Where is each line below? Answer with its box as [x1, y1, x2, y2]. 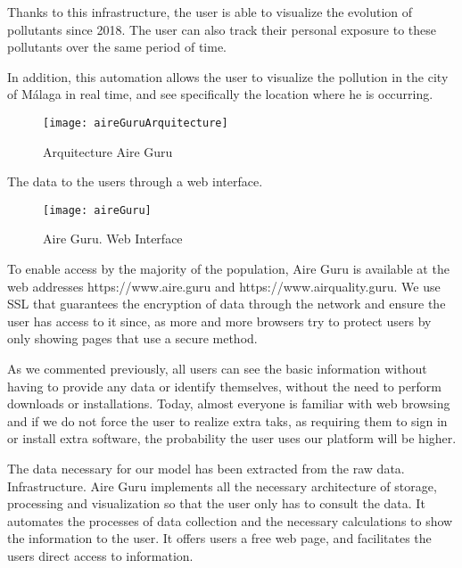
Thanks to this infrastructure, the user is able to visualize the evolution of [7, 3, 413, 21]
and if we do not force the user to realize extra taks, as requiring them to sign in [7, 411, 448, 430]
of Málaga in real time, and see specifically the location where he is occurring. [7, 85, 433, 103]
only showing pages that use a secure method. [7, 329, 258, 348]
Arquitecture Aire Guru [43, 142, 173, 161]
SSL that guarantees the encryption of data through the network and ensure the [7, 294, 446, 313]
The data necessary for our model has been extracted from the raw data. [7, 459, 405, 477]
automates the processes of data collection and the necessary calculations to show [7, 511, 453, 530]
